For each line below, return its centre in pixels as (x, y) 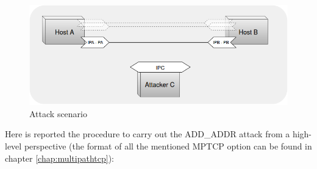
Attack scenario (58, 113)
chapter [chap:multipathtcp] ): (59, 158)
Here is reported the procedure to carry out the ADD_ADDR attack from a (148, 134)
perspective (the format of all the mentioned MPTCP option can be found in (168, 146)
